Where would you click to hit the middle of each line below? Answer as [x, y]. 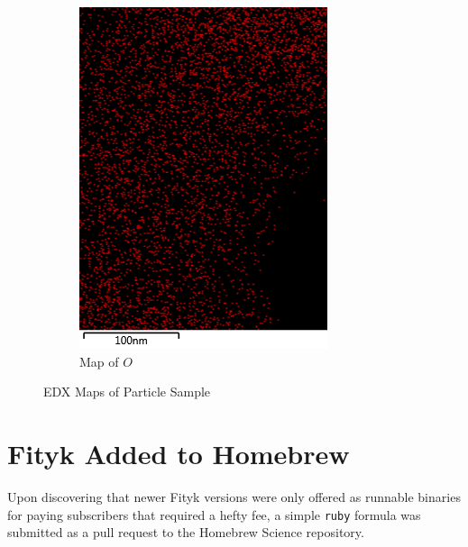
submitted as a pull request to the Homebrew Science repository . [186, 532]
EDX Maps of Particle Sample [127, 392]
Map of [99, 361]
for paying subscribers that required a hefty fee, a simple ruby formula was [214, 514]
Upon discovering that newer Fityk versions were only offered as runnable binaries [234, 496]
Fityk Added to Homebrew [179, 453]
